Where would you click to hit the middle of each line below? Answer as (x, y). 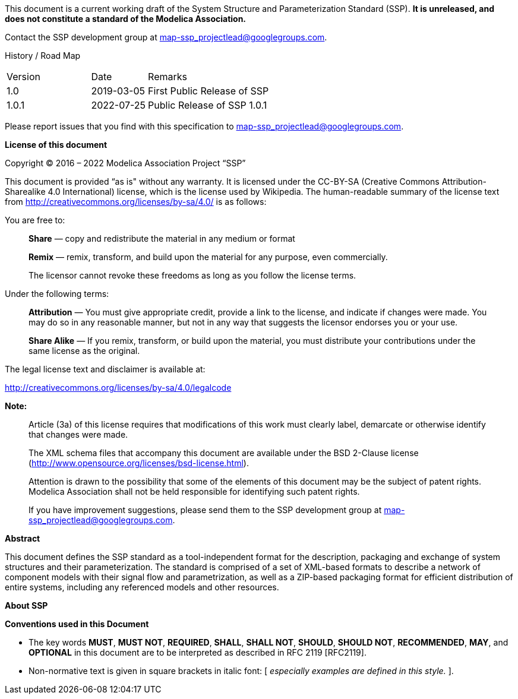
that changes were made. (78, 434)
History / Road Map (43, 56)
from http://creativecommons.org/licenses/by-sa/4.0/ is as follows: (136, 202)
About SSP (26, 605)
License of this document (56, 145)
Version (23, 77)
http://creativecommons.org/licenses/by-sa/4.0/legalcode (118, 388)
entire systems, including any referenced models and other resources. (142, 587)
